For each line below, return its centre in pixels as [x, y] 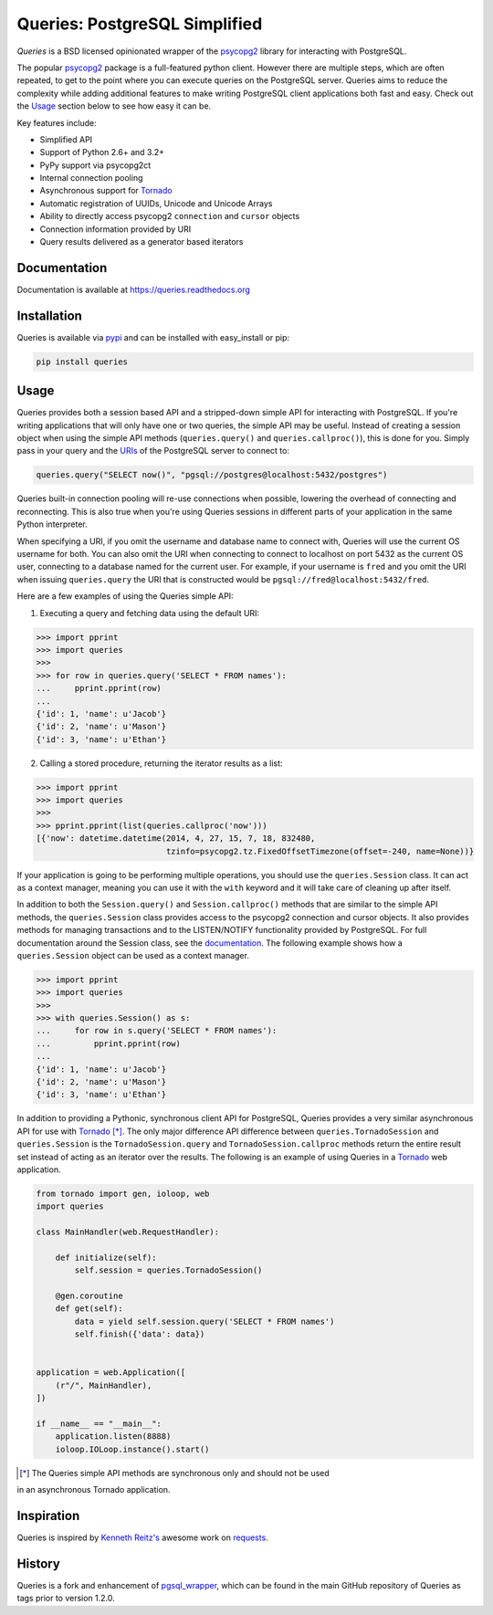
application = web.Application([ [111, 1373]
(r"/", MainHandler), [104, 1385]
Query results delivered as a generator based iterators [142, 242]
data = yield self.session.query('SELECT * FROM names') [205, 1321]
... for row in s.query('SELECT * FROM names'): [157, 1031]
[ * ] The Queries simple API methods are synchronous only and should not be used [175, 1473]
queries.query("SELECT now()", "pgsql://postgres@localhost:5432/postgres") [212, 475]
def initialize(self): [106, 1257]
